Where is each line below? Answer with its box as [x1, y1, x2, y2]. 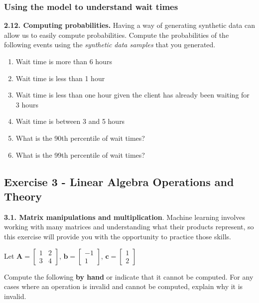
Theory [4, 188, 42, 203]
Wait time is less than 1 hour [15, 73, 105, 83]
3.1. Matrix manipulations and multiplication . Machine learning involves [4, 211, 245, 222]
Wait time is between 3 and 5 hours [15, 116, 125, 126]
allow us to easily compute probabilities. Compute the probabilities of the [4, 29, 229, 40]
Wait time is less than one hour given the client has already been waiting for [15, 90, 250, 100]
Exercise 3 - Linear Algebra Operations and [4, 174, 234, 189]
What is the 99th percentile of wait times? [15, 149, 145, 160]
